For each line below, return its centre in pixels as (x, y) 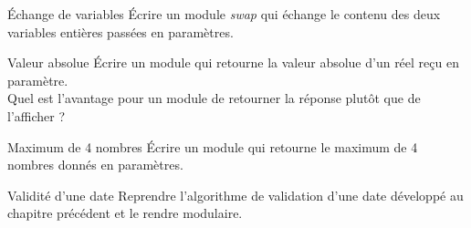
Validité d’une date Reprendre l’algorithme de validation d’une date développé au (235, 195)
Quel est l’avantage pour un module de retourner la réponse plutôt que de (214, 98)
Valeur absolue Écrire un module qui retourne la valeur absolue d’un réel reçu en (233, 62)
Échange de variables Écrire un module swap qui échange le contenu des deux (224, 14)
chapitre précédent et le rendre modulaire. (125, 213)
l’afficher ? (37, 115)
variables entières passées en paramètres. (120, 31)
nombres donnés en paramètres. (95, 165)
